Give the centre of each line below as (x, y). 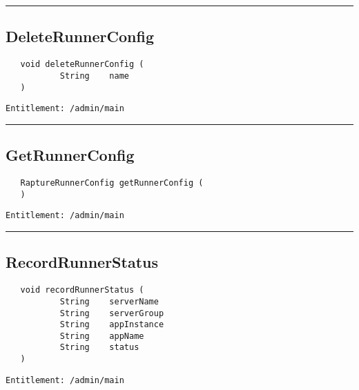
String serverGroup (112, 313)
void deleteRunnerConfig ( (82, 65)
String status (99, 348)
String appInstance (112, 325)
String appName (102, 336)
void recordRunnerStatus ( (82, 290)
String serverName (109, 301)
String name (94, 76)
